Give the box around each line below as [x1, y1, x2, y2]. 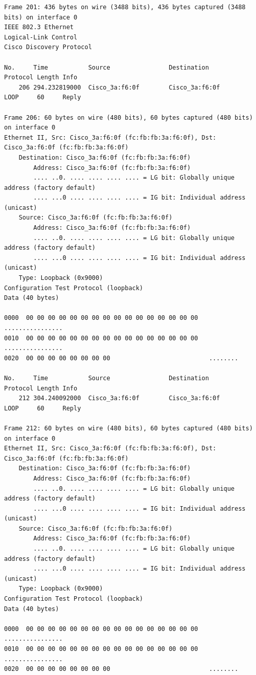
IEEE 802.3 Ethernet [4, 24, 74, 31]
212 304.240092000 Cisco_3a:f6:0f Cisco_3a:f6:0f [18, 395, 220, 402]
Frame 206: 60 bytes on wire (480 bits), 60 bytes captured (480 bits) [4, 114, 253, 121]
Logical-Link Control [4, 33, 78, 41]
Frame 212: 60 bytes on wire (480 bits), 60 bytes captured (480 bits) [4, 424, 253, 432]
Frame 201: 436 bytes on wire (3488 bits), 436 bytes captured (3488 [4, 4, 246, 11]
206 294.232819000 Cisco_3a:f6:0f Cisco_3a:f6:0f [18, 83, 220, 91]
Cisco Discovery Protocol [4, 43, 92, 51]
